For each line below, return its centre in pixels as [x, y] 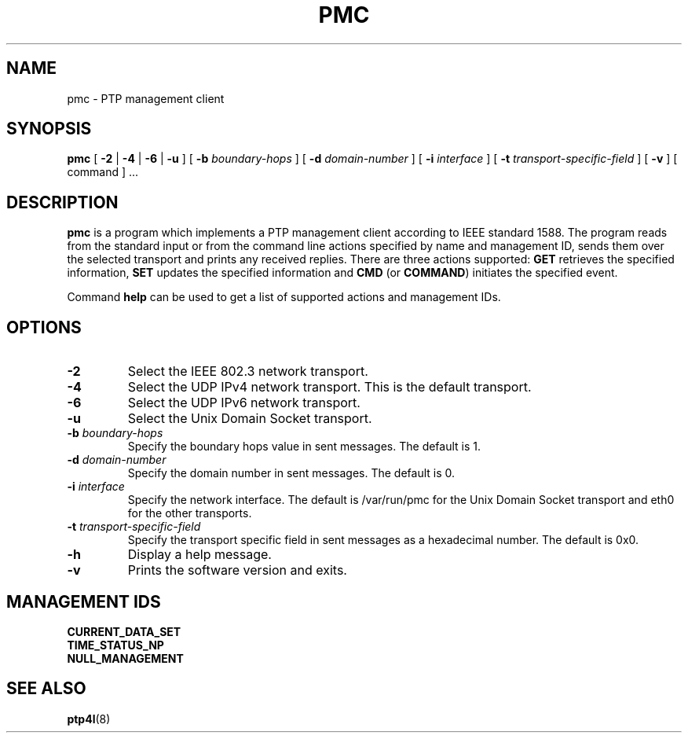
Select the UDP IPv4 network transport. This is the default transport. [329, 387]
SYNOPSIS [49, 129]
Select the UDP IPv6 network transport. [244, 403]
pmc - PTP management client [146, 98]
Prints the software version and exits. [237, 570]
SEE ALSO [46, 689]
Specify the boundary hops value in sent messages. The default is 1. [304, 447]
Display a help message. [199, 555]
